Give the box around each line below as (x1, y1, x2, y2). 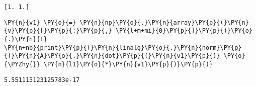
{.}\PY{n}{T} (4, 35, 47, 43)
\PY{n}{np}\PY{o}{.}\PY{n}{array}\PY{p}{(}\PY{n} (79, 19, 249, 26)
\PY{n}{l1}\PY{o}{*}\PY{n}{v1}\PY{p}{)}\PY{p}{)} (43, 60, 213, 68)
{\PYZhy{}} (4, 60, 40, 68)
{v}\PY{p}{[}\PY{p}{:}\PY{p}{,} (4, 27, 112, 35)
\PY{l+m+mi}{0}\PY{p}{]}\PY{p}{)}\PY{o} (115, 27, 252, 35)
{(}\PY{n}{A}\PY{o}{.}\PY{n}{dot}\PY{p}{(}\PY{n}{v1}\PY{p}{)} (4, 52, 220, 60)
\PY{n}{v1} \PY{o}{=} (4, 19, 76, 26)
